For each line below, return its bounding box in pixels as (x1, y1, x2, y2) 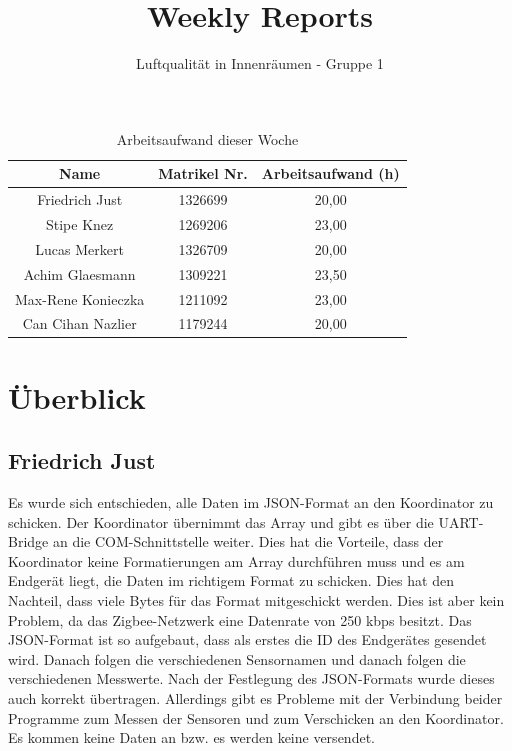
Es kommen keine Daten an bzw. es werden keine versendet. (8, 727, 375, 748)
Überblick (8, 376, 146, 417)
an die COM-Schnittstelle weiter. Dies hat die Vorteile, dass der (52, 531, 444, 552)
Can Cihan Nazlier (22, 313, 137, 334)
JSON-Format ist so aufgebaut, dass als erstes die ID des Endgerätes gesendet (8, 629, 487, 650)
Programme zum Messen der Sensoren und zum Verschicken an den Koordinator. (8, 707, 504, 728)
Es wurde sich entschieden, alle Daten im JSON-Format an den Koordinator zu (8, 492, 494, 513)
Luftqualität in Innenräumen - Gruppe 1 (136, 53, 384, 74)
